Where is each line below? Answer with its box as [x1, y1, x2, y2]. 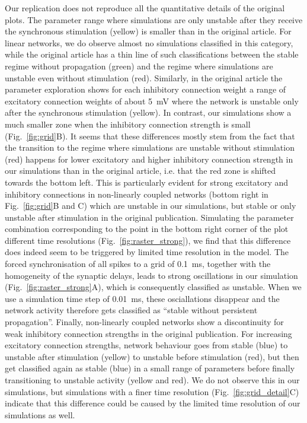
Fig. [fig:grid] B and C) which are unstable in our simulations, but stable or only [5, 199, 296, 212]
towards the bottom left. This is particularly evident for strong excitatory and [5, 176, 289, 188]
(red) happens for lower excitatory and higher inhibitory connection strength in [5, 152, 293, 165]
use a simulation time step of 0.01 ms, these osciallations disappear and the [5, 292, 280, 304]
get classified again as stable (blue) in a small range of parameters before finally [5, 362, 295, 374]
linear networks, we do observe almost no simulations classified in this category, [5, 36, 293, 49]
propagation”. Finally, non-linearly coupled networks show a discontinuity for [5, 316, 284, 328]
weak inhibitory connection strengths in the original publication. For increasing [5, 327, 292, 339]
